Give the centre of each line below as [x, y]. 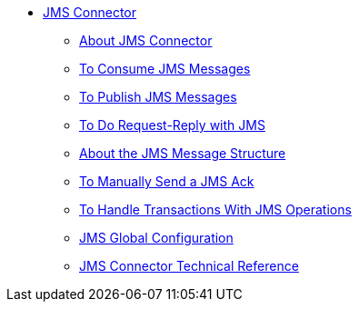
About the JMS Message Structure [183, 153]
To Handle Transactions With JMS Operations [215, 209]
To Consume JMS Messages [165, 69]
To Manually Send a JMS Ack [167, 181]
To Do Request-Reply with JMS [172, 125]
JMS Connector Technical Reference [189, 266]
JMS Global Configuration [156, 238]
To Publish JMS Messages [158, 97]
